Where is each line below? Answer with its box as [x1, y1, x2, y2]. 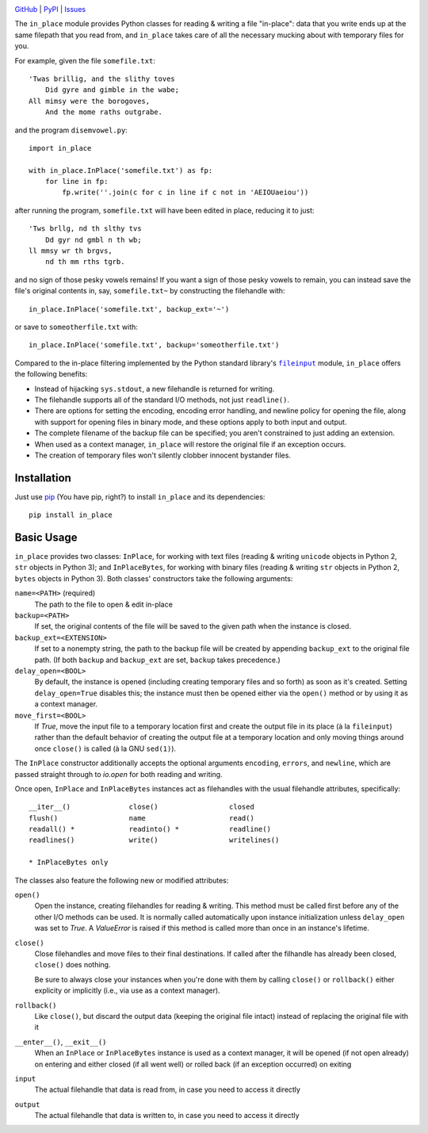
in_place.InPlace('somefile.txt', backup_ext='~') [29, 304, 230, 313]
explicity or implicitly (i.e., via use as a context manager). [34, 986, 221, 995]
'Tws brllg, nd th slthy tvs [29, 224, 142, 233]
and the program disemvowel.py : [14, 125, 128, 135]
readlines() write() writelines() [29, 836, 280, 844]
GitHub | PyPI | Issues [14, 5, 86, 13]
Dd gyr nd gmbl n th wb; [44, 235, 142, 244]
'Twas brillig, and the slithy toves [29, 74, 176, 83]
